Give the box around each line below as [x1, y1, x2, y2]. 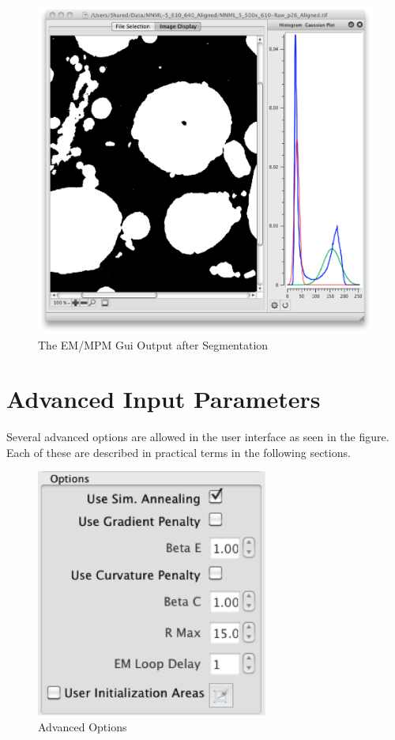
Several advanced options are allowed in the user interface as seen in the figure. [6, 429, 389, 445]
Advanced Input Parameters [6, 383, 321, 415]
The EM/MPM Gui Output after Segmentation [38, 336, 269, 353]
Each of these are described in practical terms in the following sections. [6, 444, 351, 460]
